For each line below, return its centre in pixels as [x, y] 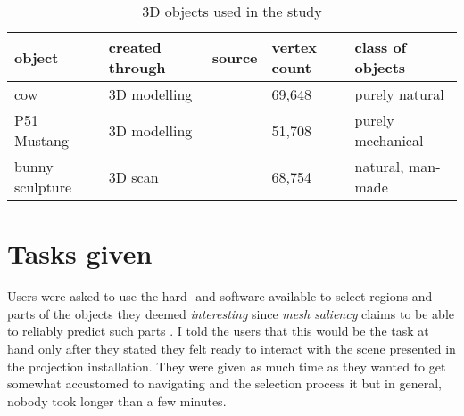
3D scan [133, 176]
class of [381, 47]
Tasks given [80, 253]
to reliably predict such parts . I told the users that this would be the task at [218, 331]
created [135, 47]
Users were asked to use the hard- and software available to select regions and [220, 296]
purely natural [399, 94]
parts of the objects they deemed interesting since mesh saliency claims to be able [231, 313]
